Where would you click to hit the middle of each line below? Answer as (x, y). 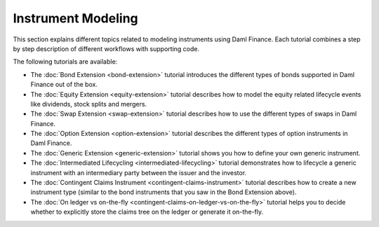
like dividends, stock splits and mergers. (89, 104)
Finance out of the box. (64, 85)
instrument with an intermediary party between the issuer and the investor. (139, 172)
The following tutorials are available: (65, 62)
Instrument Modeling (75, 18)
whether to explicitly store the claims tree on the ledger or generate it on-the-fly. (147, 212)
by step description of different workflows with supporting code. (106, 48)
